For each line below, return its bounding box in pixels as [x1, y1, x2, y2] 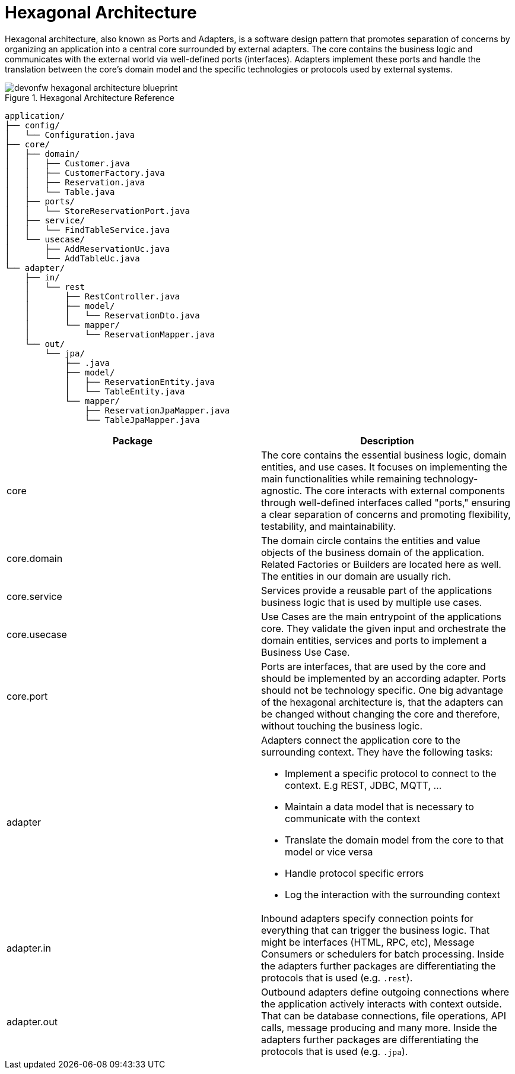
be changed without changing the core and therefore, [261, 707, 500, 720]
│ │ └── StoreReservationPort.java [5, 206, 190, 216]
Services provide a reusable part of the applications [261, 584, 492, 596]
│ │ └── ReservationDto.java [24, 310, 200, 320]
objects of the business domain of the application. [261, 546, 485, 558]
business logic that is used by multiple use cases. [261, 596, 482, 608]
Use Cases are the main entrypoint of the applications [261, 610, 501, 623]
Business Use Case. [261, 646, 350, 658]
